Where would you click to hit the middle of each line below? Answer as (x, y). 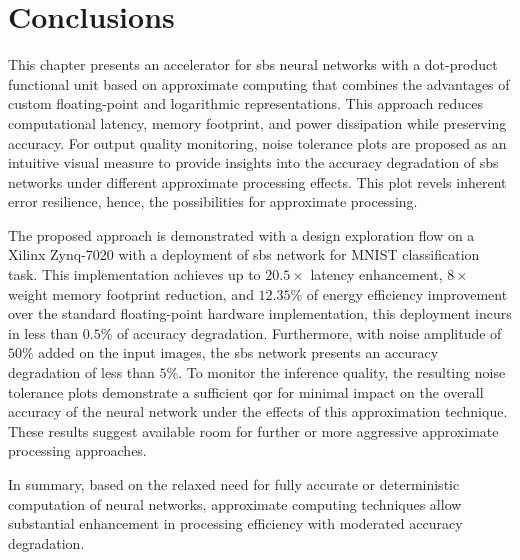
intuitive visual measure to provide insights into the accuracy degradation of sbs (253, 162)
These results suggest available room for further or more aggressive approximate (253, 430)
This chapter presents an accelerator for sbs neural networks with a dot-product (253, 64)
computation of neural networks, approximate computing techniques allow (235, 503)
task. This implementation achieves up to (134, 274)
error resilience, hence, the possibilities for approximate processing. (213, 201)
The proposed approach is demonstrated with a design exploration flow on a (241, 234)
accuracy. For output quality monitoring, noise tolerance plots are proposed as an (257, 142)
